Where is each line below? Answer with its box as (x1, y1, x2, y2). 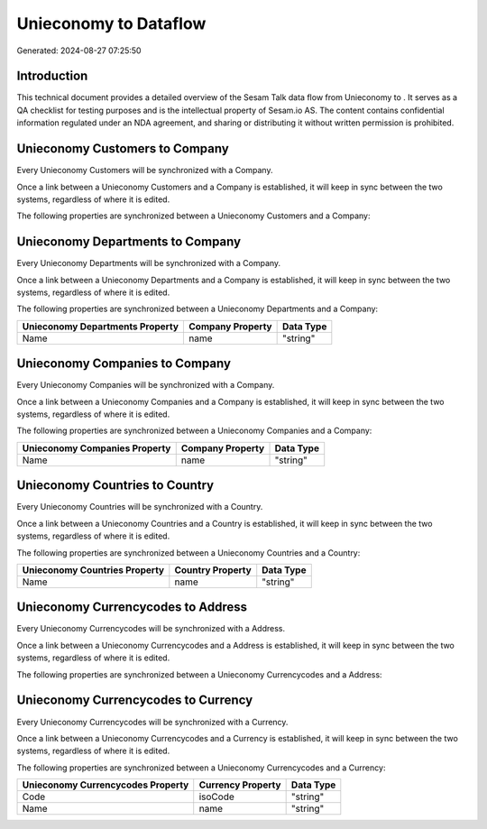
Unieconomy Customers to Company (16, 141, 229, 157)
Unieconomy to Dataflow (16, 14, 207, 33)
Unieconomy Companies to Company (16, 356, 232, 372)
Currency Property (198, 778, 281, 791)
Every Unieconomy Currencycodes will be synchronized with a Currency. (16, 716, 289, 727)
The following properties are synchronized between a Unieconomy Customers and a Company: (16, 210, 371, 221)
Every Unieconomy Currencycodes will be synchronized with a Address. (16, 623, 286, 634)
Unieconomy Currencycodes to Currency (16, 693, 253, 708)
